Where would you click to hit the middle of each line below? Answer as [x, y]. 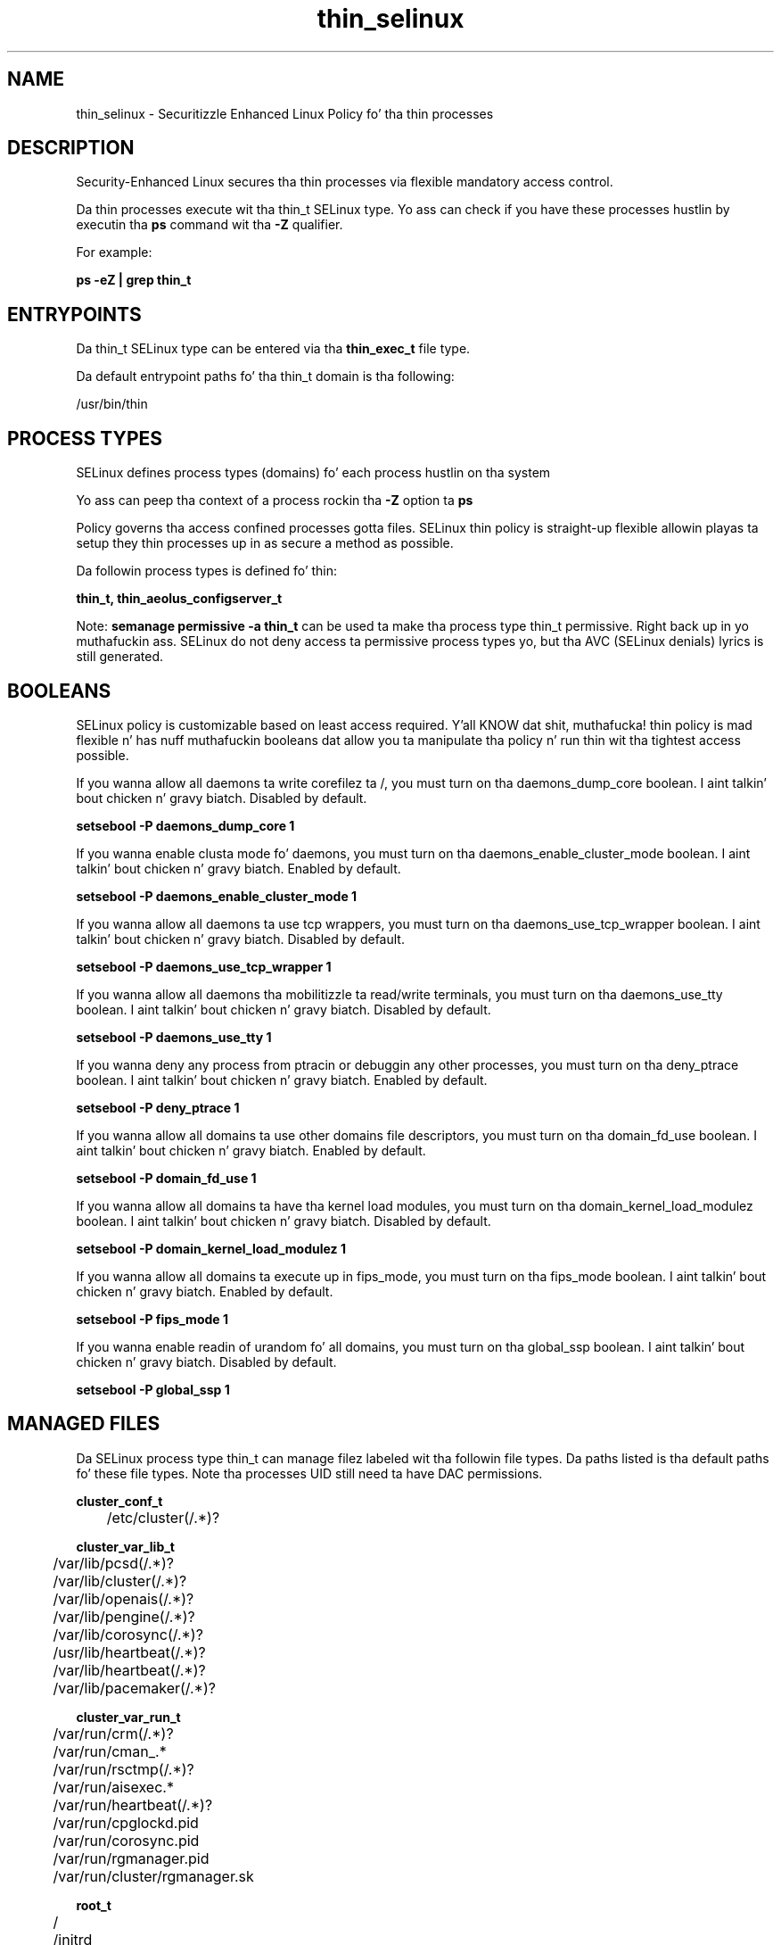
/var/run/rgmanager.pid [131, 1858]
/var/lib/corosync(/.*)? [128, 1634]
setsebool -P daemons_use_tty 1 [174, 1037]
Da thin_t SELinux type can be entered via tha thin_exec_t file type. [273, 349]
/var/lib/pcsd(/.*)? [113, 1563]
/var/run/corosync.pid [126, 1840]
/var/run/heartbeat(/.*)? [133, 1804]
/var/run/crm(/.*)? [113, 1733]
